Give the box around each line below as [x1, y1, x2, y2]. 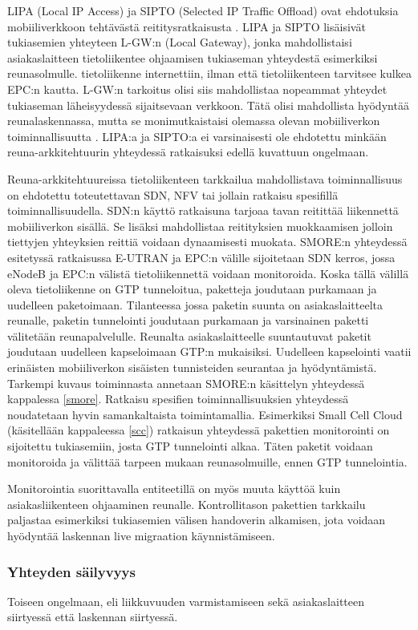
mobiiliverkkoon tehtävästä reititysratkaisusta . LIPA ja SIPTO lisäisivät [7, 18, 366, 34]
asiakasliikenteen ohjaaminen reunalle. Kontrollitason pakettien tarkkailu [7, 495, 366, 512]
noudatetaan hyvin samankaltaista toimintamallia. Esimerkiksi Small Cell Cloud [7, 406, 403, 422]
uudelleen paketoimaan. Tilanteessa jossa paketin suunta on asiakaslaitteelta [7, 296, 383, 313]
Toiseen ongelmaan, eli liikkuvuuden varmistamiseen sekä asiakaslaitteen [7, 592, 364, 609]
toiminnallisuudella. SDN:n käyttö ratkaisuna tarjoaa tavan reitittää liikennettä [7, 202, 399, 219]
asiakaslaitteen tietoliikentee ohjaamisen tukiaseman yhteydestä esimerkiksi [7, 49, 378, 66]
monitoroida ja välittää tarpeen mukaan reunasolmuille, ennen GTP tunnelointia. [7, 453, 408, 470]
